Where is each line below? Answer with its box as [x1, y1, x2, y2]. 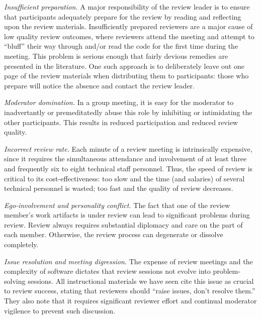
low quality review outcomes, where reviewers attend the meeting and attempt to [4, 31, 254, 41]
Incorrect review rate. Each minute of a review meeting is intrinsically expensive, [4, 143, 252, 154]
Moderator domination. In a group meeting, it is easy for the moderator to [4, 97, 234, 108]
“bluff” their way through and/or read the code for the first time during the [4, 41, 238, 51]
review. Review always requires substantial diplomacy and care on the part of [4, 219, 243, 230]
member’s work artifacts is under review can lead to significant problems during [4, 209, 250, 220]
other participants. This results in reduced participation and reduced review [4, 117, 238, 127]
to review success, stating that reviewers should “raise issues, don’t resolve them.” [4, 285, 255, 296]
